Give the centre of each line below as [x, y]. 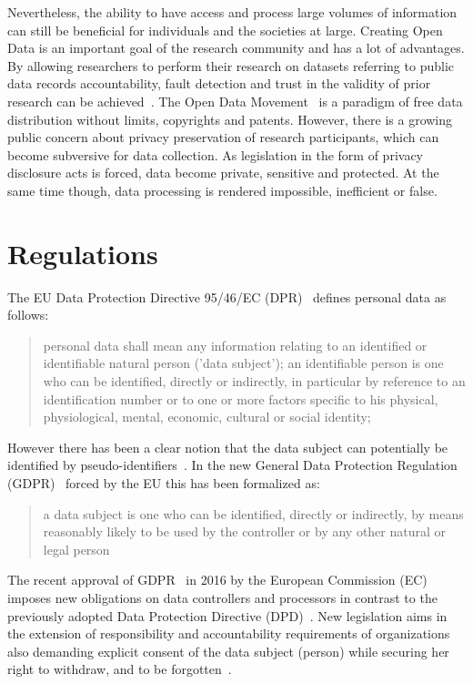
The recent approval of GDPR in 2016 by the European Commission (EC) [217, 580]
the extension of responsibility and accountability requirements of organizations [229, 633]
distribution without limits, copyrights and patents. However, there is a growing [230, 119]
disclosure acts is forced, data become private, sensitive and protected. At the [223, 173]
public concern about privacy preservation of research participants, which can [223, 137]
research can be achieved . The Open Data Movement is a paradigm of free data [235, 101]
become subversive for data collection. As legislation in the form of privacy [216, 154]
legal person [76, 549]
